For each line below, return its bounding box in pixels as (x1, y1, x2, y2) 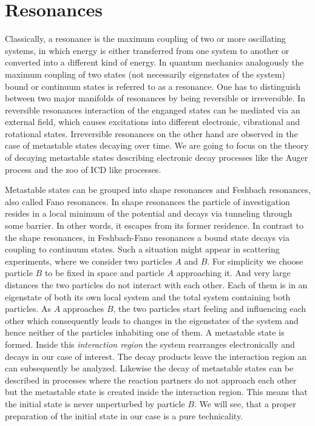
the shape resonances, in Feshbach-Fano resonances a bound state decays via (5, 231, 290, 243)
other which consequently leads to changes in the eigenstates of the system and (5, 314, 299, 326)
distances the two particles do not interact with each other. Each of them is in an (5, 279, 308, 291)
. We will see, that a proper (194, 397, 296, 410)
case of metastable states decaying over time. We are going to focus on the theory (5, 139, 309, 152)
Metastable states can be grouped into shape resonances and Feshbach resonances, (5, 183, 311, 196)
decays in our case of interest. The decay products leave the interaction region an (5, 350, 307, 362)
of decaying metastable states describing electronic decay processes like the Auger (5, 151, 308, 164)
